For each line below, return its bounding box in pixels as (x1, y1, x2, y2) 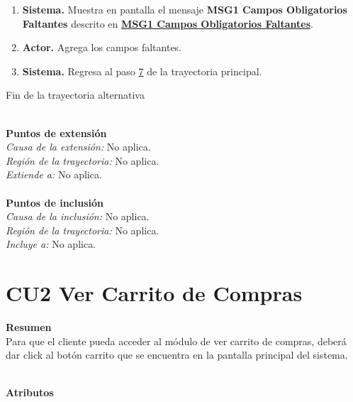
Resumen (6, 320, 52, 335)
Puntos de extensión (6, 125, 107, 140)
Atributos (6, 385, 54, 400)
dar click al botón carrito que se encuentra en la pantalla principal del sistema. (6, 347, 348, 362)
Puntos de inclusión (6, 195, 103, 210)
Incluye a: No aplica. (6, 237, 96, 251)
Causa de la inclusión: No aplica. (6, 209, 150, 224)
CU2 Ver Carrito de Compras (6, 278, 303, 308)
